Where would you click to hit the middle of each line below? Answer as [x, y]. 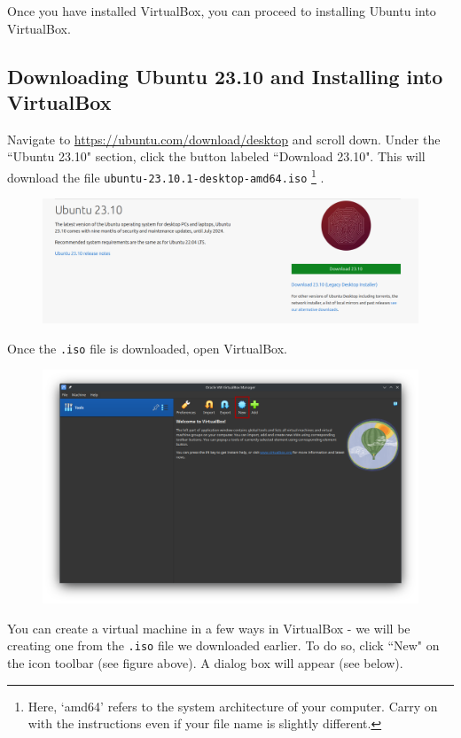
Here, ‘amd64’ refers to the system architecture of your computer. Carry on [233, 706]
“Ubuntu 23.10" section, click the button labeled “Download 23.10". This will [216, 156]
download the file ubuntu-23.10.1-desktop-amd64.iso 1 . [166, 175]
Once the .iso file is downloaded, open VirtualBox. [147, 348]
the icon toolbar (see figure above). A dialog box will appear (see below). [205, 662]
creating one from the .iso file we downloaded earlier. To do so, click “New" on [223, 645]
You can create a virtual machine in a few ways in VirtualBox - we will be [209, 628]
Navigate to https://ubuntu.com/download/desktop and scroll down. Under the [224, 139]
